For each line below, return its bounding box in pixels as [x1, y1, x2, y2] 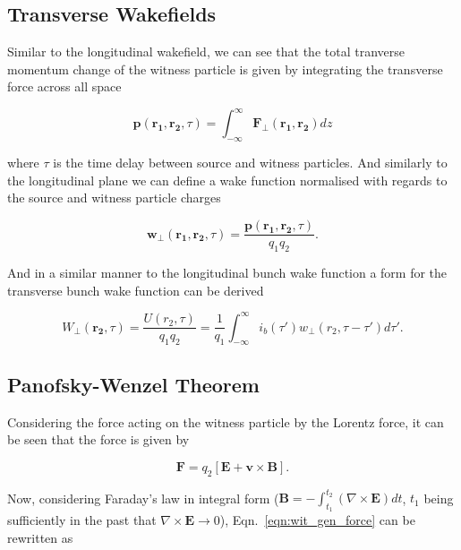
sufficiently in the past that [7, 511, 157, 529]
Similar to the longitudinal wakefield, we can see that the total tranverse [7, 42, 405, 61]
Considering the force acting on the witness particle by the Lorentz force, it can [7, 412, 444, 431]
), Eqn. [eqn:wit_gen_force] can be [219, 511, 415, 529]
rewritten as [7, 528, 73, 546]
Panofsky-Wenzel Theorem [7, 370, 260, 398]
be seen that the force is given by [7, 430, 190, 449]
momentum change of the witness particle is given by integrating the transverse [7, 59, 443, 78]
